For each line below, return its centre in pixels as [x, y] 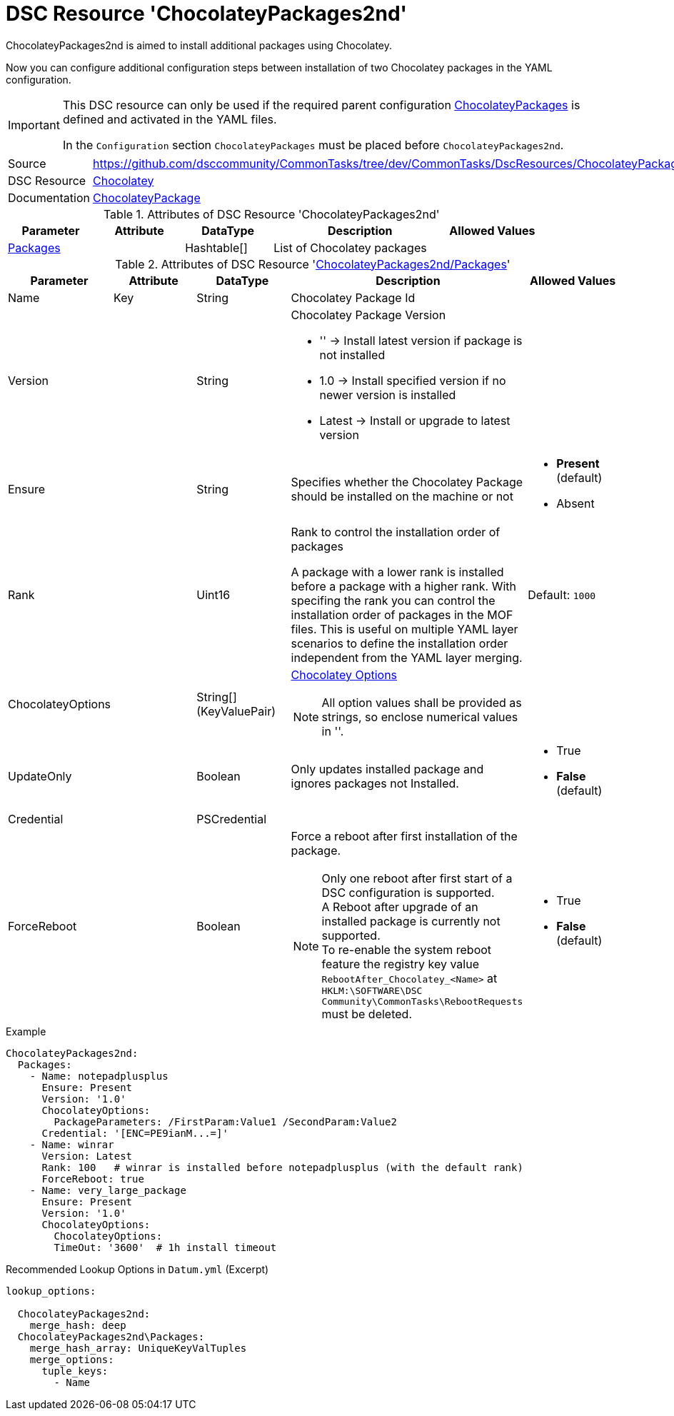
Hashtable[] [216, 247]
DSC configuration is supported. [408, 892]
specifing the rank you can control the [393, 600]
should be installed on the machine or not [402, 496]
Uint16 [213, 594]
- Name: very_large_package [108, 1190]
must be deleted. [367, 1014]
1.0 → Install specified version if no [413, 380]
